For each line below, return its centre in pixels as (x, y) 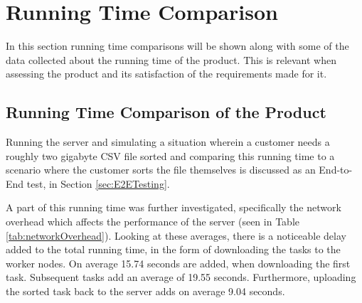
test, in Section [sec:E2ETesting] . (98, 183)
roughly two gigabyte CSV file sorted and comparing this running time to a (170, 155)
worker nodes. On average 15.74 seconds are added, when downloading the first (178, 263)
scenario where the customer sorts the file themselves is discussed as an (161, 170)
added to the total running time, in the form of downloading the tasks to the (173, 249)
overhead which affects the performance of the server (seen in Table (153, 222)
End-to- (336, 170)
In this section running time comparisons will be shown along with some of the (177, 46)
